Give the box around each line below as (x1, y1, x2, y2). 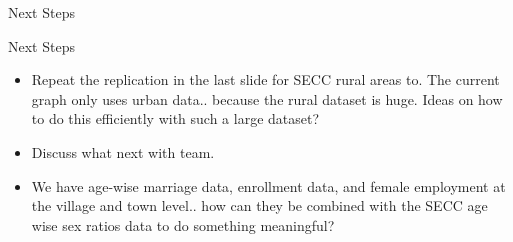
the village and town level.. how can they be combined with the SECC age (31, 195, 488, 216)
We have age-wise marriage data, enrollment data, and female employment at (31, 175, 506, 196)
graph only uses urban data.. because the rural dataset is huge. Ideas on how (31, 88, 503, 109)
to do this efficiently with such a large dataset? (31, 108, 320, 129)
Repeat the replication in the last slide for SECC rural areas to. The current (31, 69, 500, 90)
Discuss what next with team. (31, 141, 215, 162)
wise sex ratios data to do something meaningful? (31, 214, 335, 235)
